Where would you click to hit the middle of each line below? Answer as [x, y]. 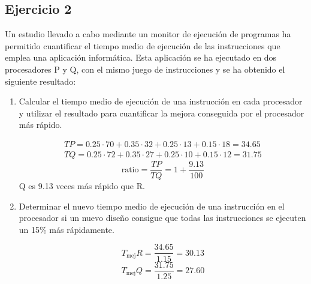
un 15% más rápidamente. [67, 229]
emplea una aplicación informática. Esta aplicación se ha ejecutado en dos [141, 57]
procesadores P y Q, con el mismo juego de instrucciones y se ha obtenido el [145, 69]
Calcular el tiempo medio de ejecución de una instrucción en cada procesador [161, 101]
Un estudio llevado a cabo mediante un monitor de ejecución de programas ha [148, 34]
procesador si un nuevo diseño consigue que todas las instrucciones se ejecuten [162, 218]
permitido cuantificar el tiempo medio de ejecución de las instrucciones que [143, 45]
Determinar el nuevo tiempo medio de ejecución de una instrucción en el [152, 206]
